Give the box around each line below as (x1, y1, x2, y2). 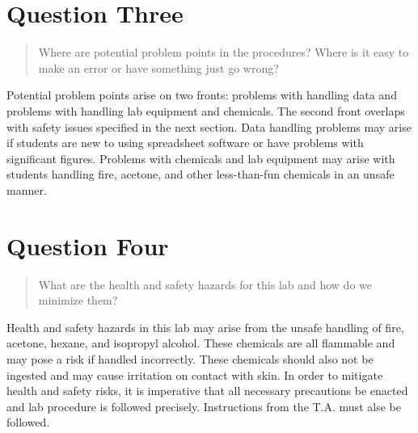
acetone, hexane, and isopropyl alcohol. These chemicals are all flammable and (6, 334, 395, 351)
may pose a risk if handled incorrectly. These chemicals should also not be (6, 350, 374, 367)
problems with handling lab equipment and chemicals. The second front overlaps (6, 102, 405, 119)
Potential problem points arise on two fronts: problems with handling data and (6, 86, 397, 103)
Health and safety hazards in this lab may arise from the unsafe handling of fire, (6, 318, 404, 335)
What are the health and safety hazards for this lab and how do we (38, 275, 372, 292)
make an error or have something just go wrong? (38, 59, 279, 76)
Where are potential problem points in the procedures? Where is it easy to (38, 44, 409, 61)
